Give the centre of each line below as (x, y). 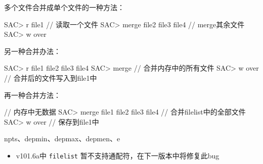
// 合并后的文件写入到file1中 (51, 77)
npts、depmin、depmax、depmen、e (62, 139)
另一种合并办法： (32, 51)
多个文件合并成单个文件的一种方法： (64, 7)
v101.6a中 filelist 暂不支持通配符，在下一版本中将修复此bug (118, 155)
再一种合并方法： (32, 95)
